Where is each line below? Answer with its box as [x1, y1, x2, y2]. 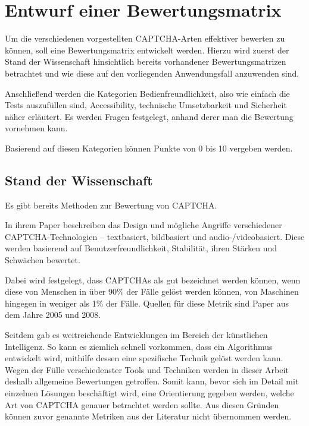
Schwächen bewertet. [5, 254, 80, 266]
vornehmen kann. [5, 122, 68, 134]
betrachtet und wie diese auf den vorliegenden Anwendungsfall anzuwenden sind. [5, 67, 299, 79]
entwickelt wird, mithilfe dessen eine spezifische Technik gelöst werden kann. [5, 352, 283, 364]
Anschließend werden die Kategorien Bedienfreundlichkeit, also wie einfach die [5, 87, 290, 99]
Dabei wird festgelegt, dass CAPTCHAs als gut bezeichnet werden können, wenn [5, 273, 301, 286]
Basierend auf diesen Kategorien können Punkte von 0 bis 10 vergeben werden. [5, 141, 293, 154]
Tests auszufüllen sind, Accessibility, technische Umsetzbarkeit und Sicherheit [5, 99, 287, 111]
